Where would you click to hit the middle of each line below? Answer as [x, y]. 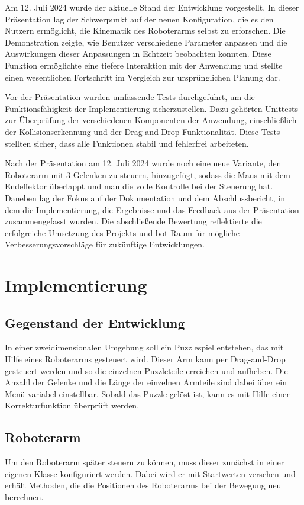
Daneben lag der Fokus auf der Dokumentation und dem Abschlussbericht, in [145, 197]
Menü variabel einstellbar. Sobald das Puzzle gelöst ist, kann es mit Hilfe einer [147, 393]
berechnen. [24, 497]
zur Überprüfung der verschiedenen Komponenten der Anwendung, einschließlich [151, 120]
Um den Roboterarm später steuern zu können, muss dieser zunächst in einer [145, 462]
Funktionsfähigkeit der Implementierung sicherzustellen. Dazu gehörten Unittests [152, 108]
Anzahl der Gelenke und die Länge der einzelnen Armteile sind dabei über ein [146, 382]
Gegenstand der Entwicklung [95, 322]
